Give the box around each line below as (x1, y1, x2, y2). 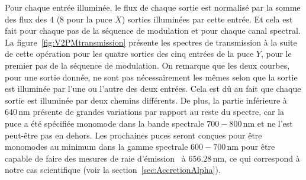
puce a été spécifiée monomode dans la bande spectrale (5, 117, 204, 129)
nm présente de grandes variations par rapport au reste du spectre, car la (18, 105, 285, 118)
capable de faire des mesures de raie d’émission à (5, 152, 186, 164)
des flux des (5, 12, 47, 25)
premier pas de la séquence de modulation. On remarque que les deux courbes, (5, 59, 290, 71)
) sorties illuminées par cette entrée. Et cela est (121, 12, 293, 25)
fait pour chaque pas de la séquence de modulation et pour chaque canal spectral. (5, 24, 301, 37)
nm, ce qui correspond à (212, 152, 300, 164)
